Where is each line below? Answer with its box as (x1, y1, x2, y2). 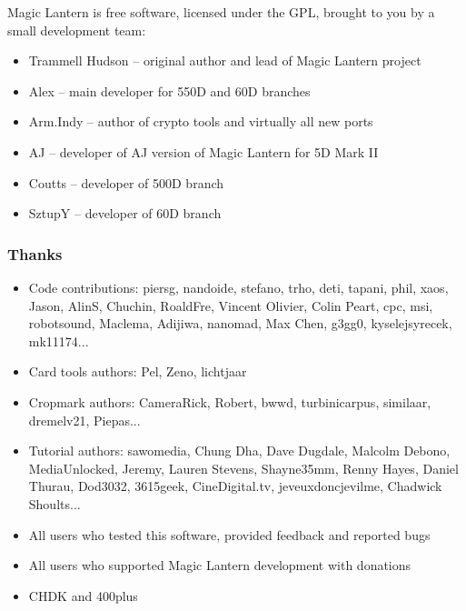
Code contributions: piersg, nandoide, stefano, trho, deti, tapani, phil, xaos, (28, 277, 449, 296)
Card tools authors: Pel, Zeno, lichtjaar (28, 362, 247, 381)
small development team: (7, 20, 146, 39)
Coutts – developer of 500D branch (28, 173, 224, 192)
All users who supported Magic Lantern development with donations (28, 556, 411, 575)
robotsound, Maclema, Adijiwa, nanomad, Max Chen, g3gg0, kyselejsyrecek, (28, 314, 452, 333)
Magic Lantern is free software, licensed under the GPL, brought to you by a (7, 3, 435, 21)
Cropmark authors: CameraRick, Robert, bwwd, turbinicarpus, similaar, (28, 392, 431, 411)
